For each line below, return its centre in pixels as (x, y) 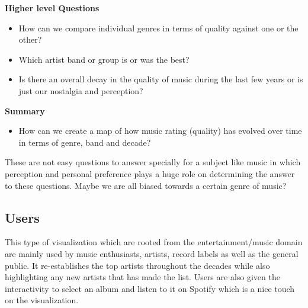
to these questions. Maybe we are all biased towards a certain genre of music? (146, 185)
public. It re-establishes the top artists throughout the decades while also (137, 265)
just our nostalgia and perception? (81, 90)
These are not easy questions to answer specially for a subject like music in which (153, 162)
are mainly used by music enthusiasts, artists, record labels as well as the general (152, 253)
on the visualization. (42, 300)
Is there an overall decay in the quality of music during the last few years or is (161, 79)
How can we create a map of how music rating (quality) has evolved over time (160, 131)
